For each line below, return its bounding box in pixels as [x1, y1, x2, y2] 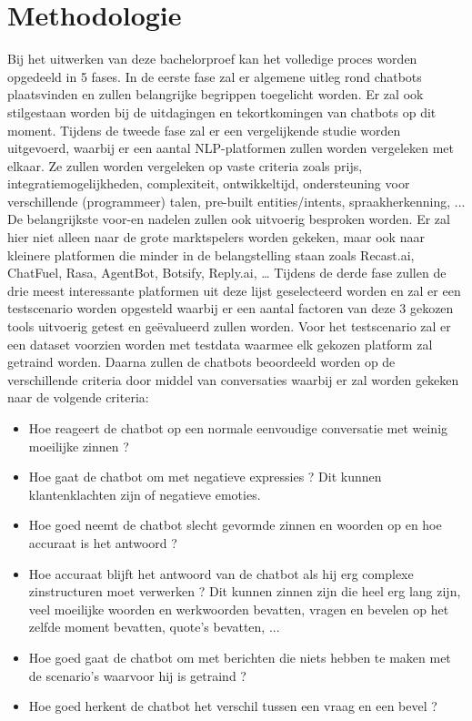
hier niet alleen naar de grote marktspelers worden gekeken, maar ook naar [7, 228, 425, 247]
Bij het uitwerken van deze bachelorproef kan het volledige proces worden [7, 49, 417, 68]
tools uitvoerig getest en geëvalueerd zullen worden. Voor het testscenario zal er [7, 317, 451, 336]
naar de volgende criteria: [7, 388, 149, 407]
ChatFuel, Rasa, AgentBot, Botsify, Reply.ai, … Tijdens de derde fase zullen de [7, 263, 447, 282]
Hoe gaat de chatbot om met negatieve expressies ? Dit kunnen [28, 467, 382, 486]
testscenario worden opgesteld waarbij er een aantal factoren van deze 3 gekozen [7, 299, 454, 318]
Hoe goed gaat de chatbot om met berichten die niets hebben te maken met [28, 647, 451, 666]
